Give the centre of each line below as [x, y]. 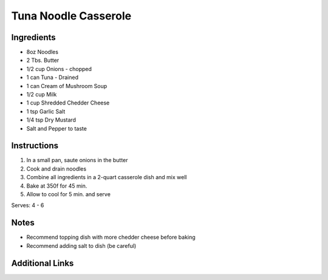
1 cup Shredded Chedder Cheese [68, 103]
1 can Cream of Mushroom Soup [67, 86]
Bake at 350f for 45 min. [57, 186]
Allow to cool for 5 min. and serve [68, 194]
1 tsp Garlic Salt [46, 111]
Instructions [35, 146]
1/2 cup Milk [42, 95]
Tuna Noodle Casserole [71, 16]
